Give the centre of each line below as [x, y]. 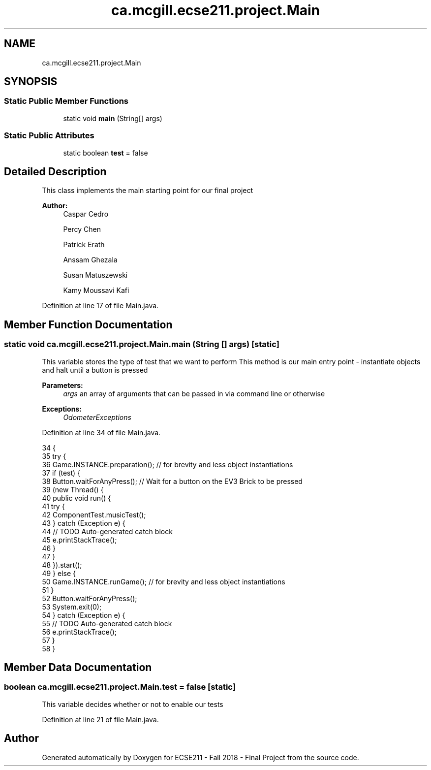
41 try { [53, 506]
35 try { [54, 456]
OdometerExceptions [97, 417]
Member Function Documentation [88, 324]
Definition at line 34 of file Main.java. [101, 432]
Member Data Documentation [78, 668]
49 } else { [59, 573]
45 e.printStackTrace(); [79, 540]
